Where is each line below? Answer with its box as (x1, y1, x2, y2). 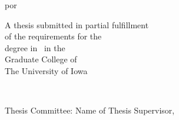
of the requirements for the (5, 30, 102, 42)
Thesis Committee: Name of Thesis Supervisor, (5, 104, 175, 116)
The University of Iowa (5, 64, 88, 76)
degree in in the (5, 41, 65, 54)
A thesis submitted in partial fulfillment (5, 18, 149, 31)
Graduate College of (5, 53, 77, 65)
